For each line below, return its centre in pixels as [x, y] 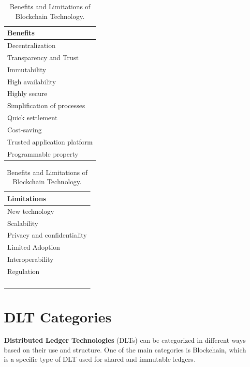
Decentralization [31, 45]
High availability [32, 81]
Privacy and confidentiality [47, 235]
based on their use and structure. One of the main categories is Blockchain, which [125, 349]
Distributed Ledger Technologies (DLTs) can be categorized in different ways [125, 340]
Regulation [23, 271]
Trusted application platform [50, 141]
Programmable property [43, 153]
